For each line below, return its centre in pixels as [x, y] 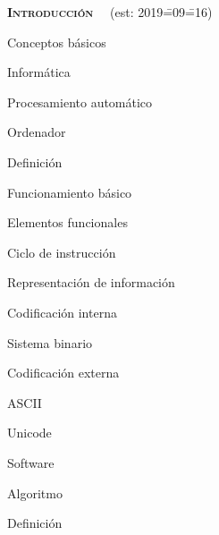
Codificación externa [63, 373]
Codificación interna [62, 312]
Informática [39, 72]
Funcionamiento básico [70, 192]
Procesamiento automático [80, 102]
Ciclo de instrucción [62, 252]
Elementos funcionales [67, 222]
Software [31, 462]
